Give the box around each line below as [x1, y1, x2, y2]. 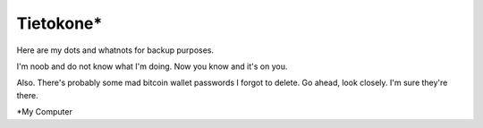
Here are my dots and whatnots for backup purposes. [16, 45, 215, 55]
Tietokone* [16, 13, 103, 33]
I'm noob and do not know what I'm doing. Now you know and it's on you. [16, 61, 288, 72]
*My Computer [16, 107, 73, 117]
